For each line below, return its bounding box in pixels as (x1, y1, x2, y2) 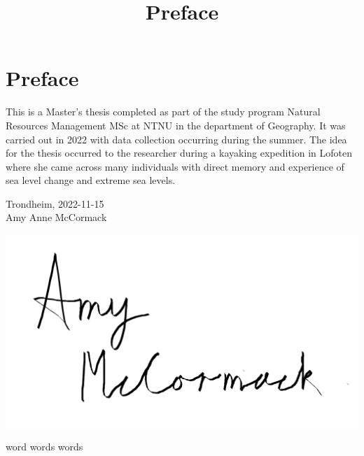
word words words (6, 439, 83, 454)
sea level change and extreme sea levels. (6, 173, 176, 187)
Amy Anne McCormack (6, 210, 107, 225)
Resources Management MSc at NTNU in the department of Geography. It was (6, 117, 346, 132)
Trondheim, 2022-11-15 (6, 196, 104, 211)
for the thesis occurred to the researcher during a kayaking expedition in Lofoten (6, 145, 352, 160)
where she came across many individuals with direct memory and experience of (6, 159, 344, 173)
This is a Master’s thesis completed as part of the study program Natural (6, 104, 321, 119)
